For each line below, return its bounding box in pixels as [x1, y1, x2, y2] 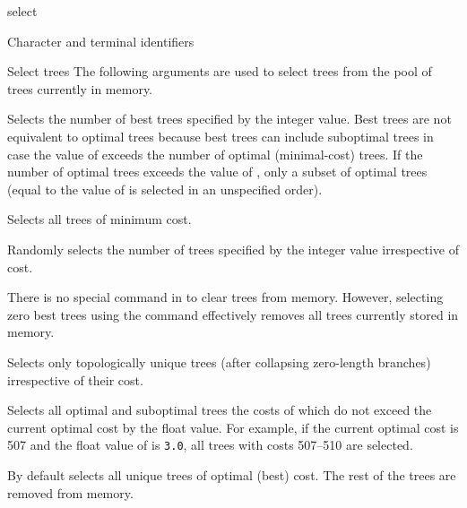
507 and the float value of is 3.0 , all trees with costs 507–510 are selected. [7, 435, 413, 454]
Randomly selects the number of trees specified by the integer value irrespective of [7, 239, 459, 258]
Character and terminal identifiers [7, 31, 195, 50]
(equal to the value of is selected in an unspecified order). [7, 179, 323, 198]
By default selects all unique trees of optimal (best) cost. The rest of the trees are [7, 465, 456, 484]
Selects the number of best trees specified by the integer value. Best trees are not [7, 109, 452, 128]
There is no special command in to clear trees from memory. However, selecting [7, 288, 444, 306]
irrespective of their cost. [7, 370, 143, 389]
